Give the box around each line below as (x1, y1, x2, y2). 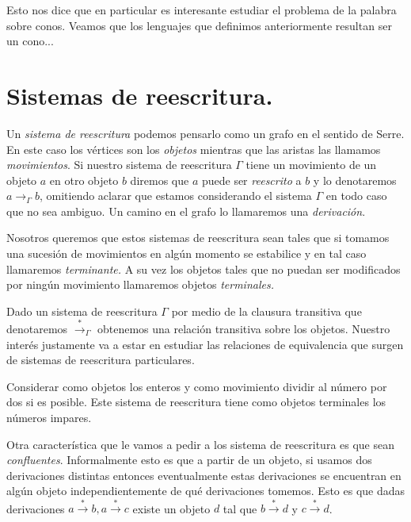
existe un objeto (132, 500, 211, 516)
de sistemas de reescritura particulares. (6, 351, 195, 368)
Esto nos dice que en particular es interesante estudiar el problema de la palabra (6, 2, 397, 17)
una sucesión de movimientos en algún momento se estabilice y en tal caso (6, 245, 367, 262)
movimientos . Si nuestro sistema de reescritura (6, 156, 232, 173)
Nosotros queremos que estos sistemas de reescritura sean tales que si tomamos (6, 229, 390, 246)
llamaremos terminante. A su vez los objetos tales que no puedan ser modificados (6, 260, 401, 277)
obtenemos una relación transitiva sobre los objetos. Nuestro (97, 320, 390, 336)
